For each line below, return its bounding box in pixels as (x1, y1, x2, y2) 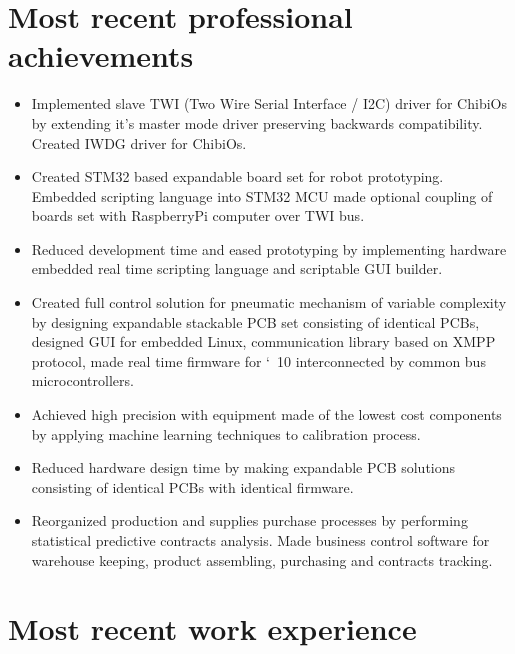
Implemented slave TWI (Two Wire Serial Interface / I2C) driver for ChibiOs (31, 93, 507, 114)
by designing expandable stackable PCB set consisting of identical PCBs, (31, 311, 480, 332)
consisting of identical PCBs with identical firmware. (31, 476, 354, 497)
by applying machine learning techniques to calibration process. (31, 423, 421, 444)
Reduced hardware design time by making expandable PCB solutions (31, 457, 456, 478)
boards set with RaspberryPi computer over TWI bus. (31, 205, 365, 226)
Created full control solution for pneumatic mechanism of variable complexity (31, 292, 507, 313)
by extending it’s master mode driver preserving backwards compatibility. (31, 112, 483, 133)
